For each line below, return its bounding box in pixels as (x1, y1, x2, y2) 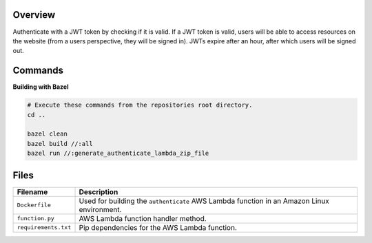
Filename (17, 187, 48, 196)
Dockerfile (17, 202, 52, 209)
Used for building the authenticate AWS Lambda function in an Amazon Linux (79, 196, 330, 206)
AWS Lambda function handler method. (79, 213, 207, 223)
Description (79, 187, 118, 196)
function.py (17, 215, 54, 222)
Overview (12, 9, 56, 21)
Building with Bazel (12, 83, 69, 91)
